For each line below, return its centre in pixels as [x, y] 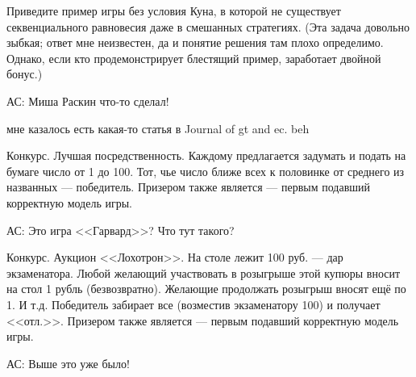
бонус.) [25, 74]
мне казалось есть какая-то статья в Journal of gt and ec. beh [158, 128]
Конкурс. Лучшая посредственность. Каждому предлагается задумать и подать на [206, 155]
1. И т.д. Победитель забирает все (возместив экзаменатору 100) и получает [193, 304]
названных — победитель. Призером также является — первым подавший [189, 187]
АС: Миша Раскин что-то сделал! [88, 101]
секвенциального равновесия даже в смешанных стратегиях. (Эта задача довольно [208, 26]
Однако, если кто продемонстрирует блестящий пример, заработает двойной [194, 58]
